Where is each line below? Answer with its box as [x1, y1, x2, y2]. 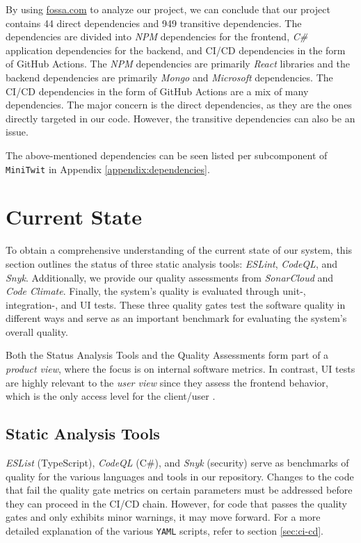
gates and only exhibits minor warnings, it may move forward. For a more [6, 510, 321, 524]
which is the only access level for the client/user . [6, 389, 216, 403]
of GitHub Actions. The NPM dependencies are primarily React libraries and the [6, 56, 351, 71]
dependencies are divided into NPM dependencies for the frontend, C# [6, 29, 308, 44]
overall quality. [6, 324, 68, 339]
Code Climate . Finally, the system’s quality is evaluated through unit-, [6, 284, 306, 298]
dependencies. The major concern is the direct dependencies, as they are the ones [6, 97, 352, 112]
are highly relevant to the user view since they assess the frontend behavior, [6, 375, 329, 389]
